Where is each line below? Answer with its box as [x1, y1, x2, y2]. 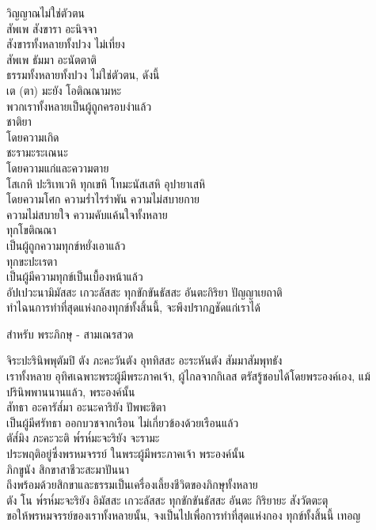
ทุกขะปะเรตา [6, 252, 58, 269]
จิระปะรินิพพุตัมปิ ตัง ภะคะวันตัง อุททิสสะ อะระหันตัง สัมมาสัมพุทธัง [6, 352, 283, 369]
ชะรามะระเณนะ [6, 144, 68, 161]
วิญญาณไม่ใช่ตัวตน [6, 5, 85, 21]
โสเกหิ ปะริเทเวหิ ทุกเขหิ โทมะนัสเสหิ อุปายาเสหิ [6, 175, 206, 191]
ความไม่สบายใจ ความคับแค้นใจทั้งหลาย [6, 206, 168, 222]
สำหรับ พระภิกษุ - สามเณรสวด [6, 325, 134, 342]
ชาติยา [6, 113, 32, 130]
